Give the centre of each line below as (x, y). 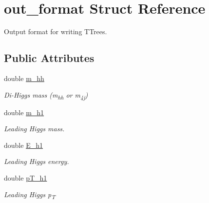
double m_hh (24, 78)
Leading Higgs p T (30, 195)
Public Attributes (49, 58)
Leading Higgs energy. (37, 161)
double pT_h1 (26, 178)
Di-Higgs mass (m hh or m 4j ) (46, 95)
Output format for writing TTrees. (56, 31)
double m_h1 (24, 112)
